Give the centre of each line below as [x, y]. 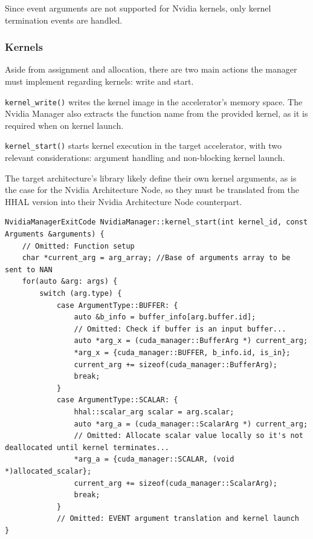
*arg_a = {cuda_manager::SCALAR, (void [154, 459]
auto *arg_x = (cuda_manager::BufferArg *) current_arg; [191, 341]
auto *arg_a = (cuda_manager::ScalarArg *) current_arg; [191, 424]
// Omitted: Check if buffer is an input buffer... [180, 329]
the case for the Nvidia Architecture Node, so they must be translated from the [152, 190]
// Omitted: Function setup [78, 246]
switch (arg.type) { [81, 294]
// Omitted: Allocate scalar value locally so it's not [189, 436]
